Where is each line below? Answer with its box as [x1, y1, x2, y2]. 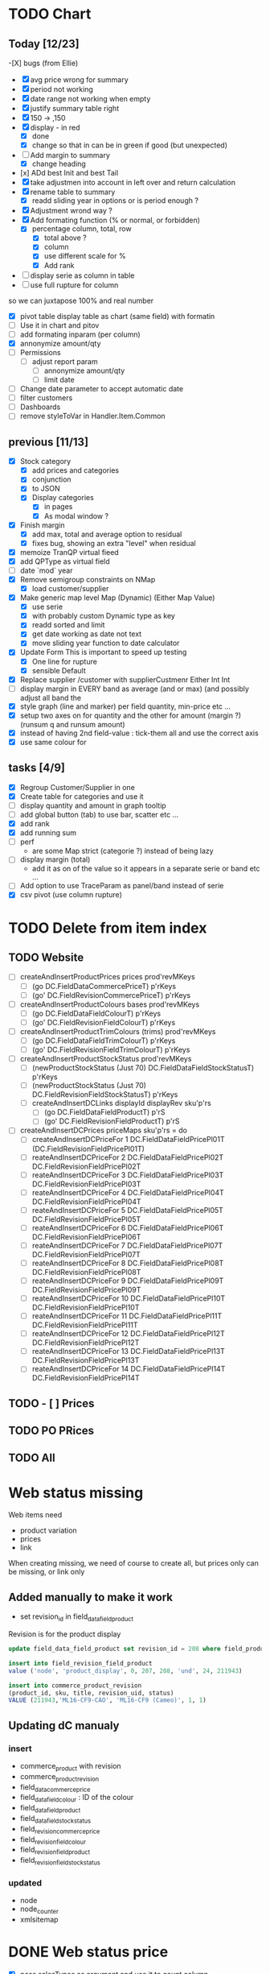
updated [8, 1877, 43, 1889]
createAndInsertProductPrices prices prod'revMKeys [19, 972, 195, 982]
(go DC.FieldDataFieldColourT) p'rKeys [31, 1008, 162, 1018]
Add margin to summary [30, 151, 111, 160]
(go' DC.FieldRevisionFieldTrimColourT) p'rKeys [31, 1045, 190, 1054]
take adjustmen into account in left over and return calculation [30, 178, 235, 188]
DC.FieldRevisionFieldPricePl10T [31, 1302, 140, 1313]
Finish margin [19, 520, 66, 530]
